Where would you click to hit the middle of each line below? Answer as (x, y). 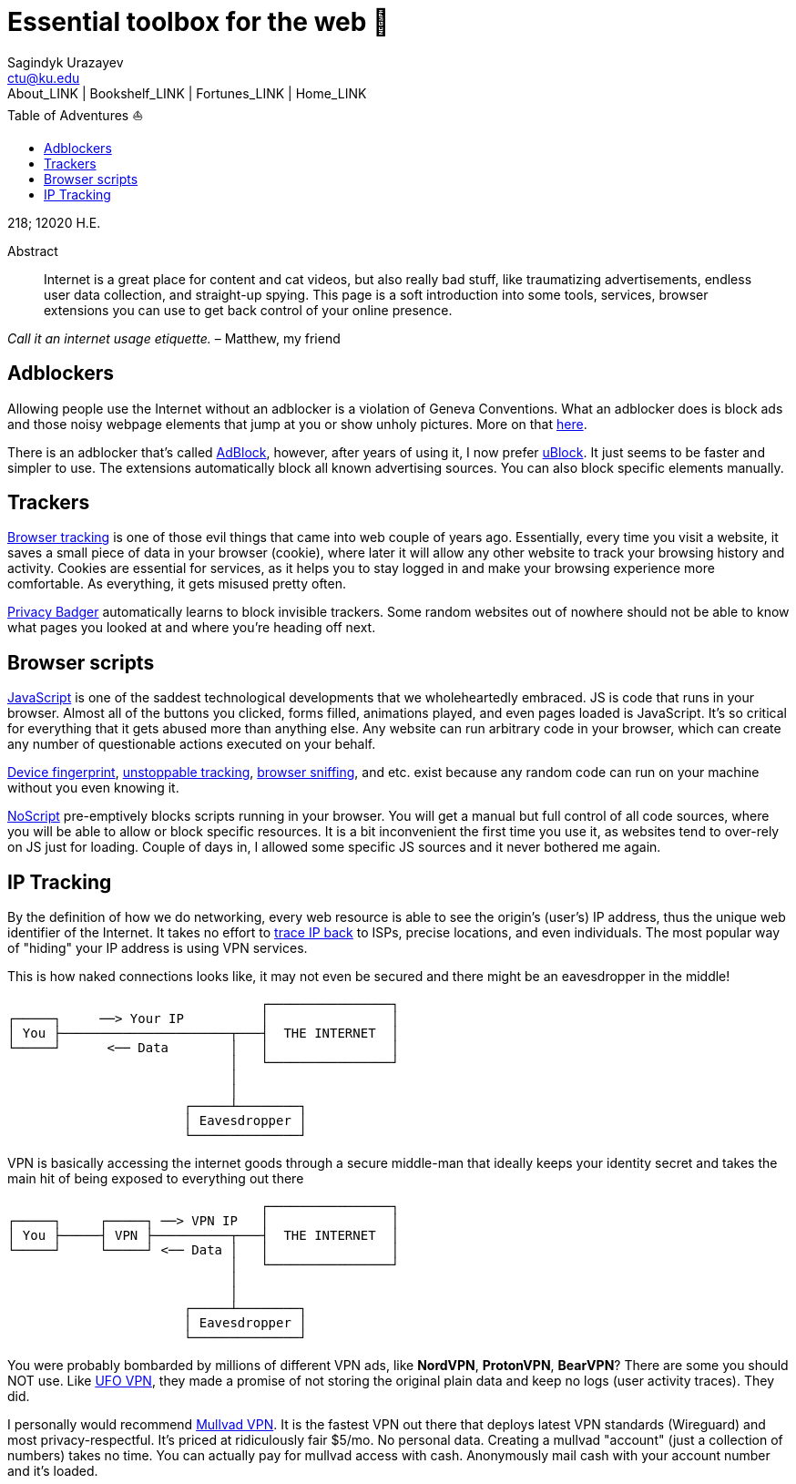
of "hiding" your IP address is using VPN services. (158, 948)
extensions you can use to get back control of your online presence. (248, 310)
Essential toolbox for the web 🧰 (199, 22)
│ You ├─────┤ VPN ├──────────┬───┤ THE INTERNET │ (203, 1236)
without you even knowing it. (93, 788)
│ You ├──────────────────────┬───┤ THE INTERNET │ (203, 1034)
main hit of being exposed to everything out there (156, 1179)
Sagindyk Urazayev (66, 62)
